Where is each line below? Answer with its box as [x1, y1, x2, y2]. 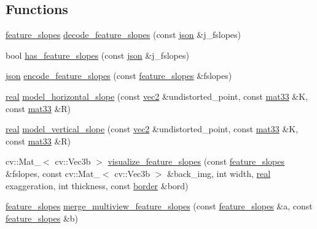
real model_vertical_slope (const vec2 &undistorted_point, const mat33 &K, [6, 122, 299, 135]
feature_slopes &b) [6, 211, 79, 224]
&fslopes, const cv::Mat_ [6, 167, 100, 179]
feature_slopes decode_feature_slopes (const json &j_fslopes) [6, 28, 241, 41]
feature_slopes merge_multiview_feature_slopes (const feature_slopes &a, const [6, 200, 313, 212]
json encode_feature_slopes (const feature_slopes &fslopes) [6, 69, 232, 82]
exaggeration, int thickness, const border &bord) [6, 179, 189, 192]
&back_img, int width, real [167, 167, 271, 179]
